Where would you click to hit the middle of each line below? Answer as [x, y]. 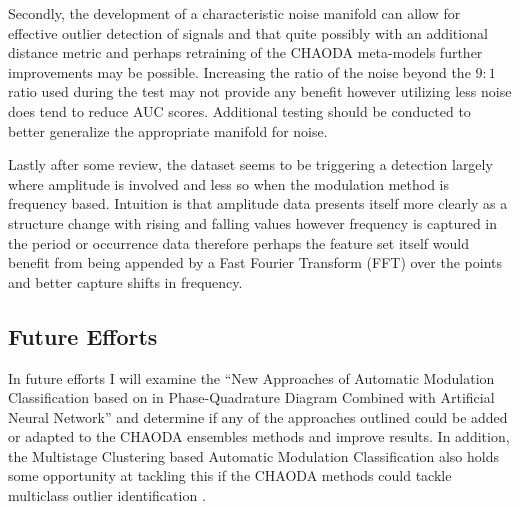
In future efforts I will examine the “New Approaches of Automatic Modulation [251, 377]
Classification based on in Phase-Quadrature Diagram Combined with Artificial [251, 397]
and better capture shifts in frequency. [125, 281]
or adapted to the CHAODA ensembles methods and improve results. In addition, [259, 436]
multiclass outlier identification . [107, 495]
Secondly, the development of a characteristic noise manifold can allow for [234, 13]
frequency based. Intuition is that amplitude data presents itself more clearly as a [258, 203]
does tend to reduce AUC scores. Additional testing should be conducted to [239, 110]
